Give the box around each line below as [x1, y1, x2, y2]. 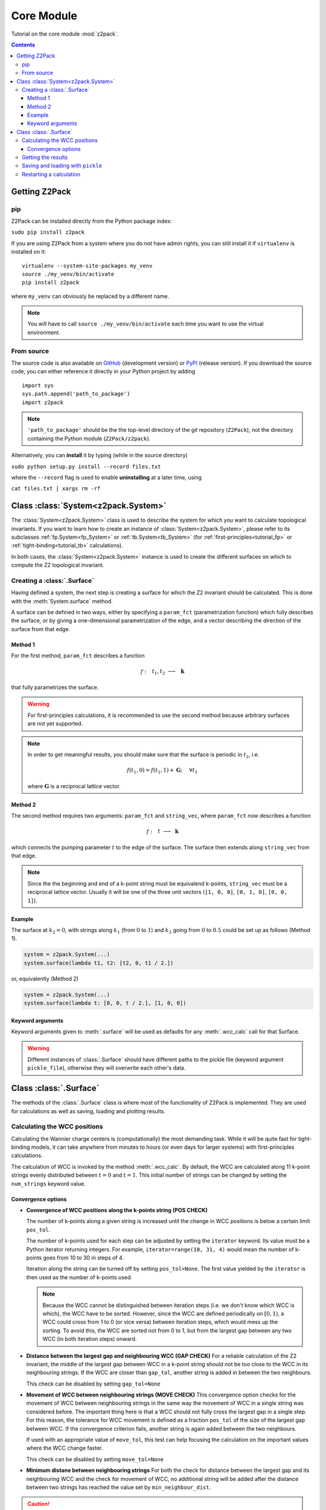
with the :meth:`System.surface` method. [11, 597, 113, 605]
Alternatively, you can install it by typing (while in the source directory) [11, 452, 188, 459]
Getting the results [22, 154, 68, 161]
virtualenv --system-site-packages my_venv [22, 262, 153, 269]
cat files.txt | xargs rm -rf [11, 485, 101, 492]
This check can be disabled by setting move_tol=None [26, 1456, 164, 1463]
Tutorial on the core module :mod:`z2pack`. [11, 30, 119, 37]
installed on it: [11, 248, 46, 255]
